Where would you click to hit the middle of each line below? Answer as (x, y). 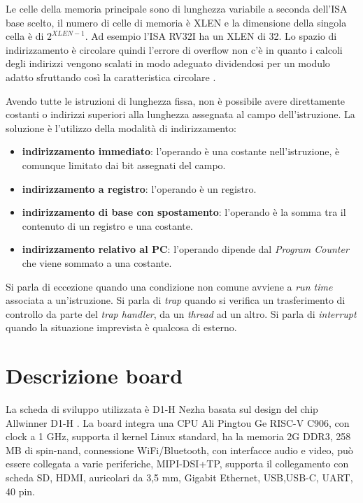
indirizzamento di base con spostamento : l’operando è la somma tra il (184, 212)
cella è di (25, 36)
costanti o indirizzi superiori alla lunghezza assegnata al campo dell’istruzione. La (180, 114)
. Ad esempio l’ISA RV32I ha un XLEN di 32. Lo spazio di (211, 36)
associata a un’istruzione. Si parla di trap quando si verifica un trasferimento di (176, 300)
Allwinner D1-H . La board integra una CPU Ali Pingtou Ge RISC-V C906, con (178, 422)
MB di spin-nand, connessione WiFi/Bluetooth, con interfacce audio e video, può (179, 450)
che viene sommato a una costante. (97, 262)
